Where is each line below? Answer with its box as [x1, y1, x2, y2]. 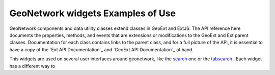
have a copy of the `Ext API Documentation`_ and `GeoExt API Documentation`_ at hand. [9, 46, 194, 53]
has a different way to [9, 63, 56, 69]
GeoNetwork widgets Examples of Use [9, 8, 176, 19]
